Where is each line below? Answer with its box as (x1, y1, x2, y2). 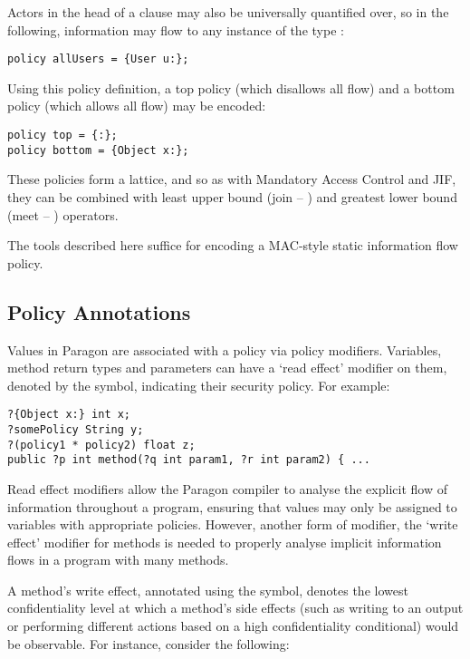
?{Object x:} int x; (7, 408, 131, 422)
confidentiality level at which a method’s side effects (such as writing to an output (7, 598, 464, 617)
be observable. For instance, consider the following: (7, 634, 290, 653)
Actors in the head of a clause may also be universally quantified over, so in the (7, 3, 449, 21)
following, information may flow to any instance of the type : (7, 20, 344, 39)
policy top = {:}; (7, 129, 118, 142)
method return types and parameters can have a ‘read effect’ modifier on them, (7, 358, 447, 377)
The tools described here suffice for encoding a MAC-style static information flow (7, 236, 458, 255)
